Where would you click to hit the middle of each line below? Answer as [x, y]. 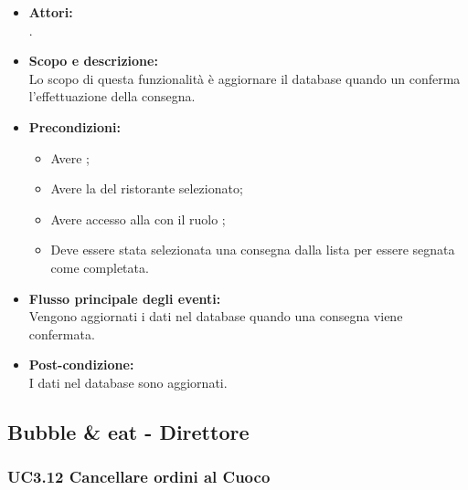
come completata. [100, 267]
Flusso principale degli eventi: [125, 298]
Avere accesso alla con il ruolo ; [138, 219]
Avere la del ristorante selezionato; [147, 188]
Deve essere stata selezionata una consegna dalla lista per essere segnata [253, 250]
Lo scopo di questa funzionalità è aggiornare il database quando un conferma [245, 78]
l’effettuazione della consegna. [112, 96]
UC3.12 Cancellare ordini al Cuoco [139, 477]
